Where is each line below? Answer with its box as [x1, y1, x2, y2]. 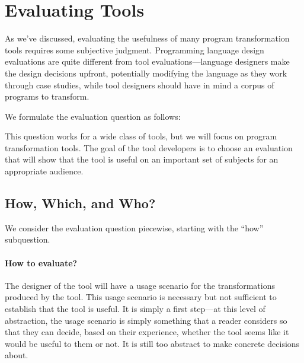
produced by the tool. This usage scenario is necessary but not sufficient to [5, 291, 277, 303]
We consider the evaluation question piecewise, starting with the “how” [5, 221, 264, 234]
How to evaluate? [5, 256, 78, 269]
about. [5, 349, 28, 361]
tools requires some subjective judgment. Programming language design [5, 43, 264, 56]
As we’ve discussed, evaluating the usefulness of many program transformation [5, 32, 290, 44]
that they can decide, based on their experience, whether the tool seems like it [5, 326, 289, 338]
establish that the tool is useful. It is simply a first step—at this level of [5, 302, 265, 315]
